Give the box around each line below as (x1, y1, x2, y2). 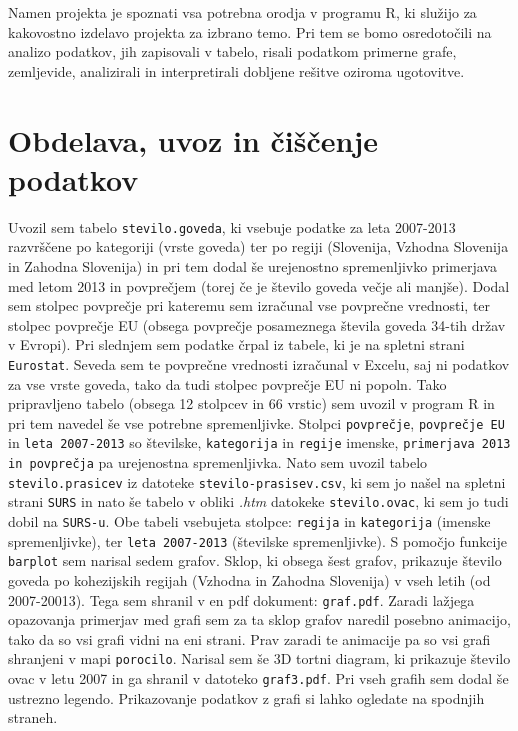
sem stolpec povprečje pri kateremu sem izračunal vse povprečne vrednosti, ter (8, 295, 491, 316)
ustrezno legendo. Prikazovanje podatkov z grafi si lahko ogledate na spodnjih (8, 687, 485, 708)
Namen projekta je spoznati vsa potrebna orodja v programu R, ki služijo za (8, 2, 477, 22)
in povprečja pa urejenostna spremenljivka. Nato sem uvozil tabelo (8, 452, 428, 473)
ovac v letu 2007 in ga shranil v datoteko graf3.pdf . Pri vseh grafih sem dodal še (8, 668, 509, 689)
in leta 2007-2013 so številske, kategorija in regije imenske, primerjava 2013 (8, 432, 511, 453)
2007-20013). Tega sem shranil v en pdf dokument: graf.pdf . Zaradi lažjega (8, 589, 475, 610)
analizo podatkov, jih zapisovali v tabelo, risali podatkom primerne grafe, (8, 41, 457, 62)
